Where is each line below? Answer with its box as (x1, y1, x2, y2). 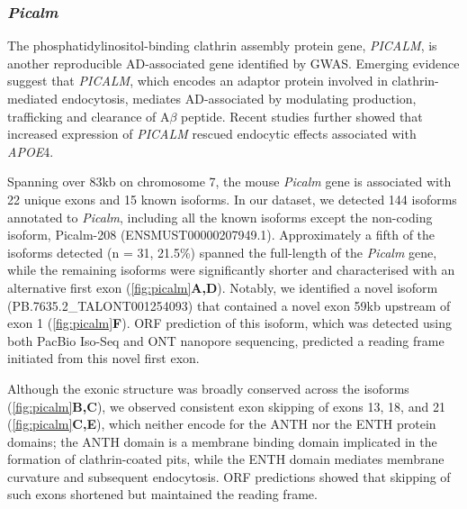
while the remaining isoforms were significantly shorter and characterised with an (7, 260, 455, 279)
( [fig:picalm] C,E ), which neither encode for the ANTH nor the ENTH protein (7, 414, 436, 433)
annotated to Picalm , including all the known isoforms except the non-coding (7, 207, 433, 226)
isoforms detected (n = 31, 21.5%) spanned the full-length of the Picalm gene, (7, 242, 437, 261)
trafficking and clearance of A (7, 106, 170, 125)
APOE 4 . (7, 141, 54, 160)
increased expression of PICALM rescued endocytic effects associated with (7, 124, 417, 143)
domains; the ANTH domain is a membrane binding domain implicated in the (7, 432, 437, 450)
